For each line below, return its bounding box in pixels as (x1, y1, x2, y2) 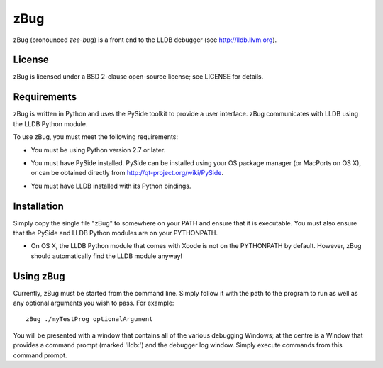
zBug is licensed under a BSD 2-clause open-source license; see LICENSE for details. (13, 72, 264, 81)
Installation (13, 200, 64, 212)
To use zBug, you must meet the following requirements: (13, 133, 179, 141)
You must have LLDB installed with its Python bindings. (30, 182, 191, 190)
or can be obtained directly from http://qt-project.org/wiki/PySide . (30, 169, 223, 177)
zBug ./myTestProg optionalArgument (26, 316, 153, 323)
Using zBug (13, 270, 65, 282)
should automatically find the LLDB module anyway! (30, 252, 183, 260)
